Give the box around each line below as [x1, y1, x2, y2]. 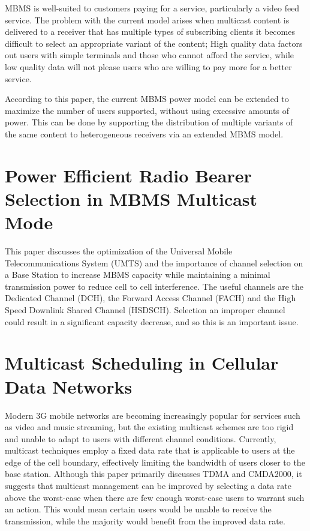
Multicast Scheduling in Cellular [5, 350, 279, 375]
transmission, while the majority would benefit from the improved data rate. [5, 514, 285, 527]
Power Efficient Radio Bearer [5, 163, 252, 187]
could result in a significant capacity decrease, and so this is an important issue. [5, 315, 299, 328]
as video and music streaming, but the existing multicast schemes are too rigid [5, 421, 294, 433]
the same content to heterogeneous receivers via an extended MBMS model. [5, 127, 284, 140]
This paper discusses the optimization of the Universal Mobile [5, 245, 233, 257]
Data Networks [5, 374, 133, 398]
